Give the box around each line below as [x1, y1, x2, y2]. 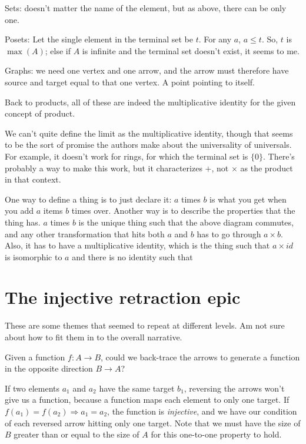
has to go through [197, 227, 261, 240]
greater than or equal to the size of [14, 428, 139, 440]
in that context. [5, 173, 61, 185]
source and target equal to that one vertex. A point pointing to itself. [5, 75, 255, 88]
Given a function [5, 350, 65, 363]
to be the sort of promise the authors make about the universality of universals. [5, 138, 292, 151]
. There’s [263, 150, 295, 162]
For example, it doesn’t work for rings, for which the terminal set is [5, 150, 248, 162]
